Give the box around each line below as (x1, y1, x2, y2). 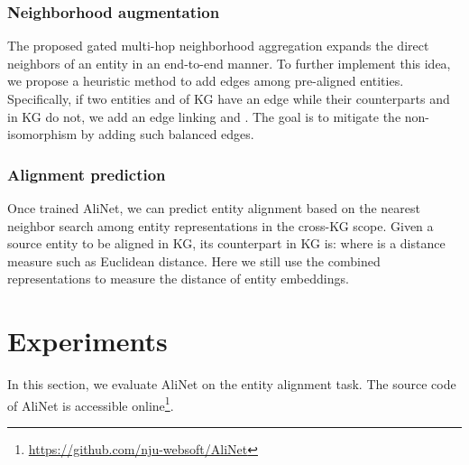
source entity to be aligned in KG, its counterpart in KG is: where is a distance (7, 234, 446, 253)
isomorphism (7, 125, 78, 144)
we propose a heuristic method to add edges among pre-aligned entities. (7, 71, 404, 90)
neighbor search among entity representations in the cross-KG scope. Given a (7, 216, 434, 235)
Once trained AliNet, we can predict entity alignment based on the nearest (7, 199, 420, 217)
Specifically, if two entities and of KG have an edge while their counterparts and (7, 89, 450, 107)
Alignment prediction (7, 163, 166, 185)
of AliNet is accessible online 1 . (7, 393, 174, 414)
